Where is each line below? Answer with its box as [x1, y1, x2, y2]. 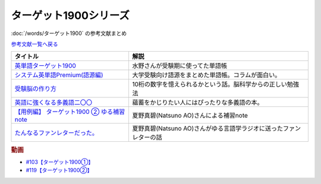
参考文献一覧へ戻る [11, 40, 58, 47]
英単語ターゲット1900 [14, 62, 77, 70]
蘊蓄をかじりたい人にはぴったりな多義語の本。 [131, 99, 263, 107]
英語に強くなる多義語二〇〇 [14, 99, 92, 107]
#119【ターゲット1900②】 [26, 167, 93, 174]
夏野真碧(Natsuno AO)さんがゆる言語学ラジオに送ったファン [131, 125, 301, 133]
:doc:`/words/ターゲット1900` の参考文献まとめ [11, 30, 127, 37]
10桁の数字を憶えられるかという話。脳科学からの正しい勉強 [131, 80, 300, 88]
